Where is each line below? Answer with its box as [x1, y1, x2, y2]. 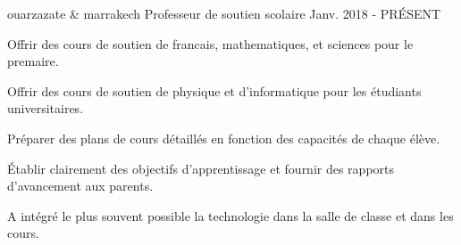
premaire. [7, 52, 59, 70]
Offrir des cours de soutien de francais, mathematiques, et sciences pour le [7, 34, 414, 53]
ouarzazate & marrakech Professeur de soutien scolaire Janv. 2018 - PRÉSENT [7, 4, 441, 22]
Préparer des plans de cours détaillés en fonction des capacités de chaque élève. [7, 128, 440, 147]
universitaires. [7, 99, 84, 118]
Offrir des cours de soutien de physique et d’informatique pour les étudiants [7, 81, 422, 100]
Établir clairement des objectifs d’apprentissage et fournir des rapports [7, 159, 395, 177]
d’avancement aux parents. [7, 176, 154, 195]
